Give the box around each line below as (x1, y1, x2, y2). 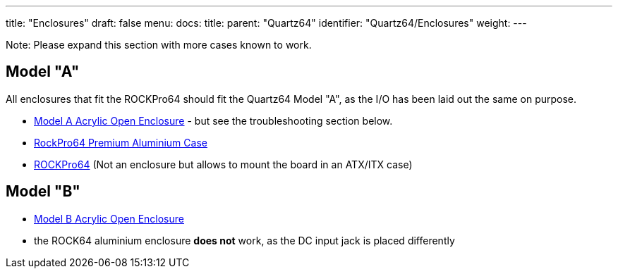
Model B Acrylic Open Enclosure (34, 212, 184, 225)
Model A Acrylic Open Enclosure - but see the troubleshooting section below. (34, 114, 393, 127)
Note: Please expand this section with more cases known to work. (6, 39, 312, 51)
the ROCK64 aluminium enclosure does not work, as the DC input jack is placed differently (34, 234, 455, 247)
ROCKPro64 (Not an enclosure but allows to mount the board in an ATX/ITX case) (34, 158, 413, 170)
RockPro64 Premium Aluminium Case (34, 136, 207, 149)
